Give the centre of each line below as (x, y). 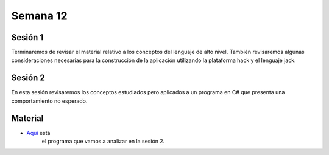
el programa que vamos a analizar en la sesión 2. (103, 141)
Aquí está (38, 133)
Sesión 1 (27, 37)
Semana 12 (39, 16)
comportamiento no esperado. (49, 101)
